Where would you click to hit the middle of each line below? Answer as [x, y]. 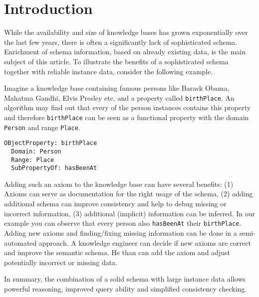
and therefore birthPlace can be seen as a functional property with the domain [127, 117]
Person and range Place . [42, 127]
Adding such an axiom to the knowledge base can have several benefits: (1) [119, 184]
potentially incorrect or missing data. [61, 262]
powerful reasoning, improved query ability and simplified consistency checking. [126, 288]
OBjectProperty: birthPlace [51, 143]
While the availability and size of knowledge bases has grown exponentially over [126, 32]
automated [20, 242]
